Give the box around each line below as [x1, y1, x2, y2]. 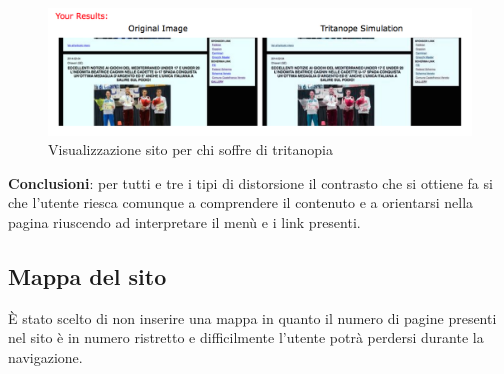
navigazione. [8, 346, 83, 367]
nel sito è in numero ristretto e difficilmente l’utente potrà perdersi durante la [8, 327, 484, 348]
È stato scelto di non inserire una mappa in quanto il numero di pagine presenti [8, 307, 497, 328]
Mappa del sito [8, 260, 167, 291]
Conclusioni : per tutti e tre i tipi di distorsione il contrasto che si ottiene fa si [8, 172, 493, 193]
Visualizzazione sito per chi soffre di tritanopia [48, 139, 334, 160]
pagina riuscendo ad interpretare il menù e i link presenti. [8, 211, 361, 232]
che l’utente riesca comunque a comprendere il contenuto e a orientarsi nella [8, 192, 474, 213]
